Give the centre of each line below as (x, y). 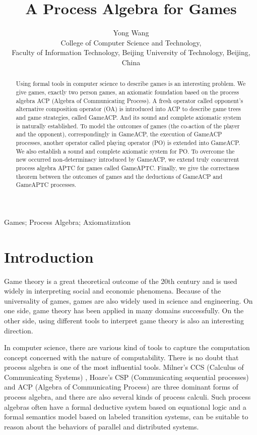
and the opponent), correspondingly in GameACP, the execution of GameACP (119, 134)
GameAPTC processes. (46, 185)
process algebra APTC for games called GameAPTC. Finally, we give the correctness (127, 167)
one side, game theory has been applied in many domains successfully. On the (124, 310)
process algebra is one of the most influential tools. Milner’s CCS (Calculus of (124, 367)
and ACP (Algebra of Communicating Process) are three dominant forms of (121, 387)
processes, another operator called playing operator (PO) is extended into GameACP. (128, 142)
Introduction (49, 256)
